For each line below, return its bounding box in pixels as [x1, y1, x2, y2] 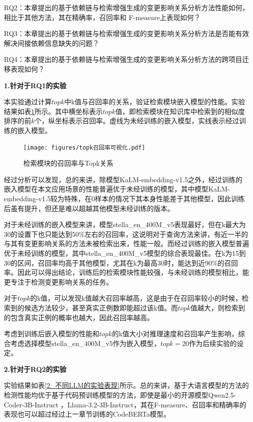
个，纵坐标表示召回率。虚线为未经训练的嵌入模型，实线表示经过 [35, 115, 239, 126]
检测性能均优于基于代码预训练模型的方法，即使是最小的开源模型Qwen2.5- [4, 390, 236, 400]
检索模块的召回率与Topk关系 [23, 158, 114, 168]
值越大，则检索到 [190, 302, 245, 312]
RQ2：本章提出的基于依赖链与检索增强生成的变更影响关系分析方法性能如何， [4, 2, 249, 12]
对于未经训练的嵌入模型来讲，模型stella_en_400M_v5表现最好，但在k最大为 [4, 219, 246, 230]
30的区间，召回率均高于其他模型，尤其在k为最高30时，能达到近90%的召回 [4, 257, 238, 268]
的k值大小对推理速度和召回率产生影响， [112, 328, 238, 339]
